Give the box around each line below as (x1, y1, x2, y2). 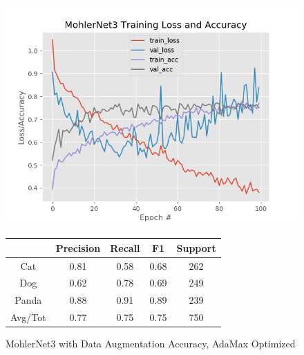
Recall (110, 240, 140, 255)
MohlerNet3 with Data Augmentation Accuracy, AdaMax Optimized (6, 336, 296, 351)
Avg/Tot (10, 310, 46, 325)
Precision (55, 240, 101, 255)
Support (176, 240, 216, 255)
